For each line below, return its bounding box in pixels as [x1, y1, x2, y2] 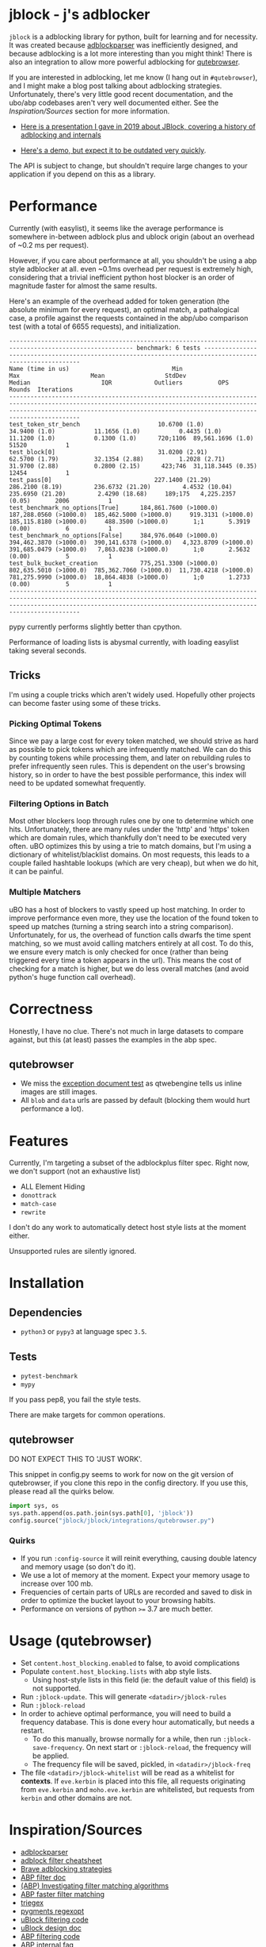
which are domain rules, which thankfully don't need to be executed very [9, 833, 247, 842]
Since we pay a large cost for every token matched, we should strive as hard [9, 736, 259, 746]
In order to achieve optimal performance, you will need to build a [20, 1709, 232, 1718]
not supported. [32, 1683, 82, 1693]
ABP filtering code [20, 1931, 80, 1941]
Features [9, 1132, 69, 1150]
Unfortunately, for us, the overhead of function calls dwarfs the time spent [9, 930, 252, 939]
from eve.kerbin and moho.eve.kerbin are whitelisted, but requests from [20, 1784, 255, 1794]
